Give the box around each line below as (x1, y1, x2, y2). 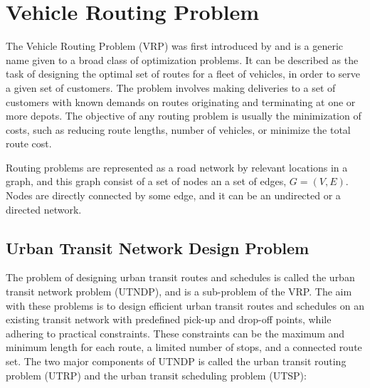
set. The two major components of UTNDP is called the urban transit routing (6, 354, 347, 369)
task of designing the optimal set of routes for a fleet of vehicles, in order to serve (6, 66, 361, 81)
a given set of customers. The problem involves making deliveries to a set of (6, 80, 336, 95)
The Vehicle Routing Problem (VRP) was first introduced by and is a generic (6, 38, 344, 53)
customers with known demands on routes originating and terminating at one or (6, 94, 356, 109)
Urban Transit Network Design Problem (6, 236, 310, 258)
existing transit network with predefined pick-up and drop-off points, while (6, 312, 332, 327)
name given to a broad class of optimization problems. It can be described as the (6, 52, 359, 67)
